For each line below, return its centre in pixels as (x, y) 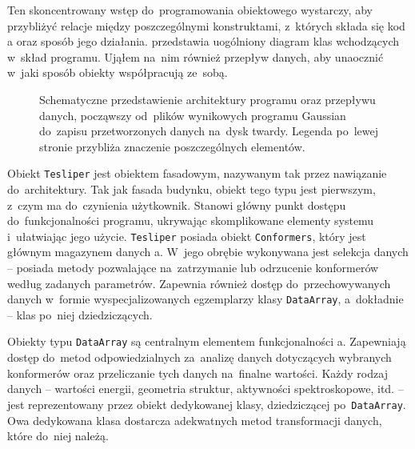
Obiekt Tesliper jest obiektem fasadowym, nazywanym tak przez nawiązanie (197, 173)
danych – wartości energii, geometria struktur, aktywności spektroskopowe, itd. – (206, 389)
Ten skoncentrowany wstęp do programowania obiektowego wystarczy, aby (190, 10)
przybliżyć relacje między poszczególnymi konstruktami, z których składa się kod (206, 25)
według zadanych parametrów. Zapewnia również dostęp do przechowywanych (199, 283)
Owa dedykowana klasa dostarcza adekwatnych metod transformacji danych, (195, 420)
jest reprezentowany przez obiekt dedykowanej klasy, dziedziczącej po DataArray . (207, 404)
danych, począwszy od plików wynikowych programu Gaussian (193, 115)
